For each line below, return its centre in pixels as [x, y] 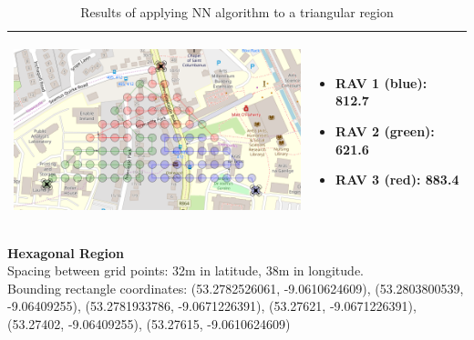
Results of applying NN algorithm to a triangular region [237, 12]
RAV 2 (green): [385, 131]
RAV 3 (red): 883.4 [397, 180]
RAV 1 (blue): [381, 82]
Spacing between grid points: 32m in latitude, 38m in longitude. [185, 270]
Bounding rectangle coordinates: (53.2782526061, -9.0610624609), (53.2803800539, [236, 288]
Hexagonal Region [66, 252]
